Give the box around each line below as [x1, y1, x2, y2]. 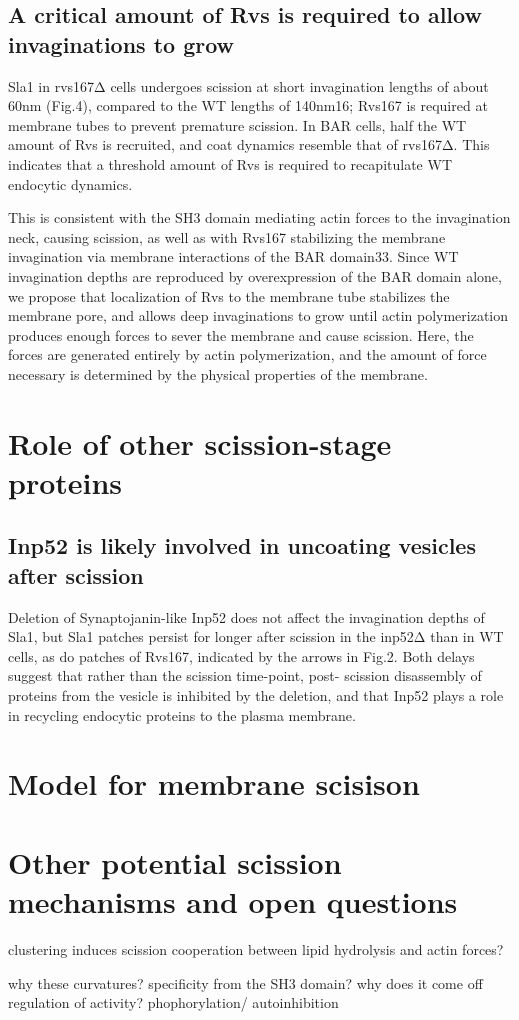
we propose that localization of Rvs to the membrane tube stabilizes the [8, 285, 450, 306]
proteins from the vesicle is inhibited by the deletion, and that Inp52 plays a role [8, 685, 504, 706]
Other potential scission [8, 841, 342, 882]
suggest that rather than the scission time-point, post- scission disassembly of [8, 665, 482, 686]
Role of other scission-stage [8, 422, 392, 463]
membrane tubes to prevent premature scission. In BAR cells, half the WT [8, 114, 467, 135]
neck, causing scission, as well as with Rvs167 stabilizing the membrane [8, 226, 446, 247]
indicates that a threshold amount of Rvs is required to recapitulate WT [8, 153, 452, 174]
